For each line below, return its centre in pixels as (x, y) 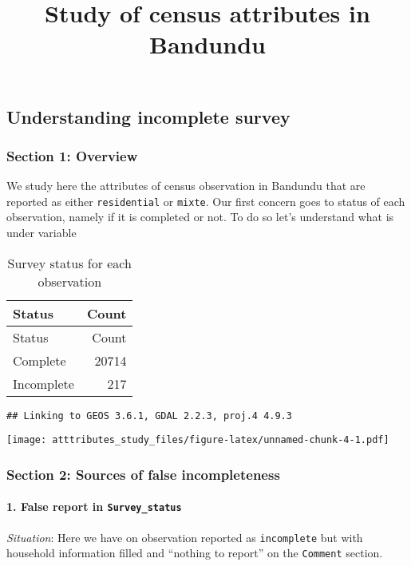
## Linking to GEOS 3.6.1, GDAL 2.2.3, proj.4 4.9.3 (149, 416)
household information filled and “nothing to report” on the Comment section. (195, 553)
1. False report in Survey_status (94, 507)
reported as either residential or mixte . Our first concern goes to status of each (206, 201)
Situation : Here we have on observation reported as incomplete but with (185, 537)
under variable (41, 233)
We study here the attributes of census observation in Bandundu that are (186, 186)
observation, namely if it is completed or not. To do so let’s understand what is (200, 217)
